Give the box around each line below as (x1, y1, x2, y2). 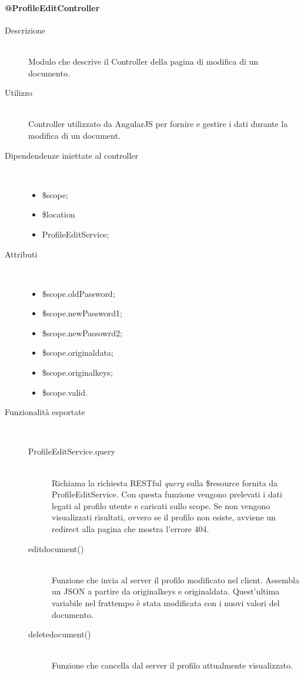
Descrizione (5, 24, 46, 36)
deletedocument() (28, 628, 91, 640)
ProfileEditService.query (28, 445, 115, 457)
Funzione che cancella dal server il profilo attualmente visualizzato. (52, 659, 293, 671)
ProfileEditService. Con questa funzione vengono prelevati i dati (52, 488, 282, 500)
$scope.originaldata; (42, 346, 113, 359)
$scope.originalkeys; (42, 366, 113, 379)
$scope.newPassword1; (42, 307, 122, 319)
